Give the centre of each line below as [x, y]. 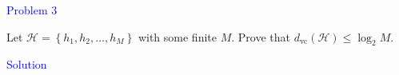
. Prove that [261, 36]
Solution [27, 64]
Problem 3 [32, 10]
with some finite [177, 36]
